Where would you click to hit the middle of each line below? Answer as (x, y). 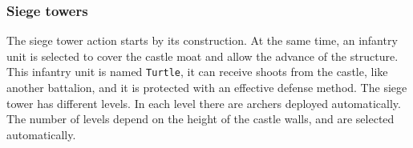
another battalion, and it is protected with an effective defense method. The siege (207, 88)
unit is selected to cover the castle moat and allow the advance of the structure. (202, 56)
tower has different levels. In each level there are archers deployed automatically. (204, 103)
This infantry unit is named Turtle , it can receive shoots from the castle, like (197, 72)
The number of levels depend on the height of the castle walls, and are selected (200, 119)
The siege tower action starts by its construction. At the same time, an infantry (202, 40)
